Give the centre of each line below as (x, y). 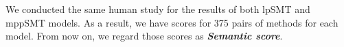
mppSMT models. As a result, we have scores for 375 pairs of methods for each (172, 22)
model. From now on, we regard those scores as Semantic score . (144, 36)
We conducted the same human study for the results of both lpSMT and (158, 9)
